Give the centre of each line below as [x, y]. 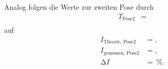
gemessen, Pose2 [121, 53]
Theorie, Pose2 [120, 42]
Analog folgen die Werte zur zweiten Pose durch [79, 7]
